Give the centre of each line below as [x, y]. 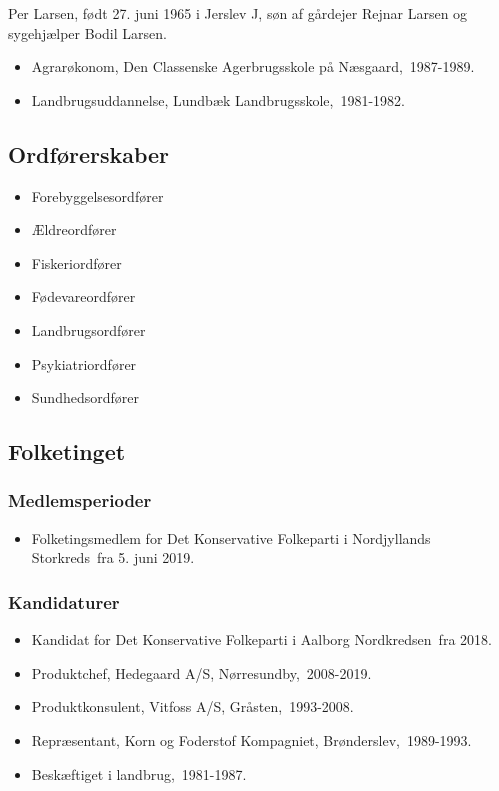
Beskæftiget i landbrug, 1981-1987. [139, 773]
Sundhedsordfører [85, 397]
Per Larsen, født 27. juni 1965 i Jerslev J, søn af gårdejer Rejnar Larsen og [238, 13]
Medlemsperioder [80, 500]
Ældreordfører [74, 229]
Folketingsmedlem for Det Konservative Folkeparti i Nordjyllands [231, 537]
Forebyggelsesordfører [97, 195]
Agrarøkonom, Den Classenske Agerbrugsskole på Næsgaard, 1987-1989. [253, 66]
